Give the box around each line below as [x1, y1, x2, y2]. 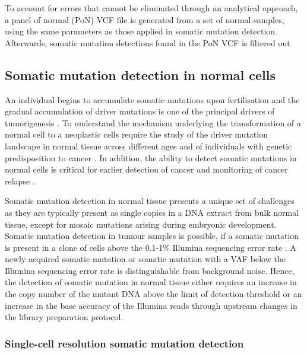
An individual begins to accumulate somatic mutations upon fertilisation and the [5, 93, 300, 106]
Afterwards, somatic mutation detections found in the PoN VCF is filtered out [5, 36, 290, 49]
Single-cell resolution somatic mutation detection [5, 336, 244, 350]
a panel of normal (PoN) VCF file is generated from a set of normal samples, [5, 13, 284, 25]
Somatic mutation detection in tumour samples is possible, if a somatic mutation [5, 229, 299, 242]
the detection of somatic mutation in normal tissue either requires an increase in [5, 276, 297, 288]
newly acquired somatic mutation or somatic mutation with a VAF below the [5, 253, 286, 265]
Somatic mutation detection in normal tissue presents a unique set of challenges [5, 194, 295, 207]
